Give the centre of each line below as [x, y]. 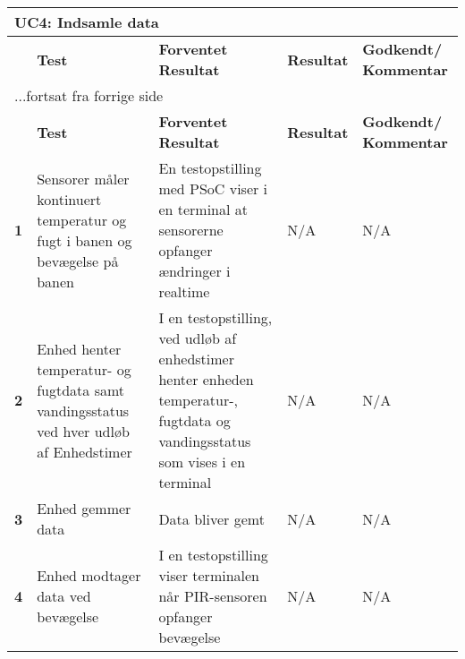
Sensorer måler [83, 178]
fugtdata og [194, 420]
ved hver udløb [83, 431]
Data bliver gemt [211, 518]
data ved [64, 596]
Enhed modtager [89, 575]
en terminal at [203, 209]
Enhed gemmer [84, 508]
